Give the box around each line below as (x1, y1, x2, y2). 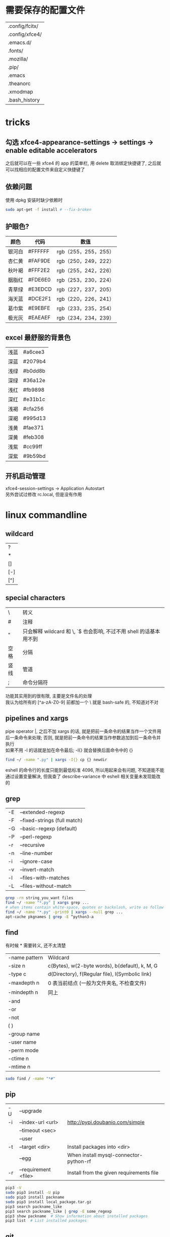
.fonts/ (8, 47, 23, 54)
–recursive (20, 841, 45, 848)
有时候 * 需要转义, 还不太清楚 (5, 942, 66, 948)
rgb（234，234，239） (56, 314, 115, 321)
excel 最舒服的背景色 (5, 333, 71, 342)
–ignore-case (20, 858, 53, 865)
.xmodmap (8, 88, 33, 95)
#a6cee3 (23, 349, 45, 356)
